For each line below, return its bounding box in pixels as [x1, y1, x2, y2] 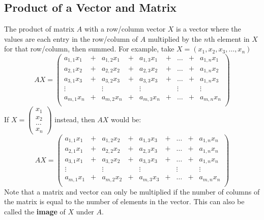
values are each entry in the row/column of [4, 33, 138, 44]
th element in [208, 33, 250, 44]
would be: [111, 114, 141, 124]
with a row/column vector [84, 23, 166, 34]
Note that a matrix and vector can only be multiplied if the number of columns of [4, 186, 260, 197]
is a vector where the [176, 23, 241, 34]
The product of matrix [4, 23, 75, 34]
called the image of [4, 206, 66, 216]
